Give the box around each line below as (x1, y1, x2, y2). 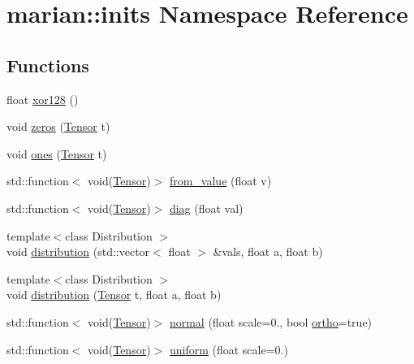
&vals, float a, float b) (213, 243, 323, 260)
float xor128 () (6, 90, 79, 107)
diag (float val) (169, 199, 244, 216)
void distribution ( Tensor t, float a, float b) (6, 286, 222, 303)
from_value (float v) (169, 172, 272, 189)
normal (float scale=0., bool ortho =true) (169, 313, 373, 330)
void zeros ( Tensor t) (6, 118, 110, 135)
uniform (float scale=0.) (169, 340, 288, 357)
